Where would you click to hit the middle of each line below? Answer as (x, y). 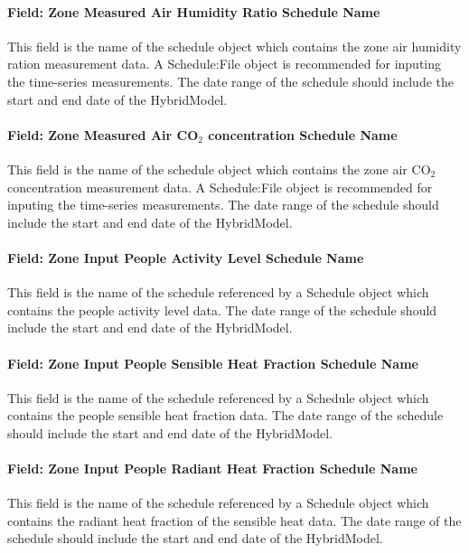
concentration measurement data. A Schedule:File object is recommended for (220, 187)
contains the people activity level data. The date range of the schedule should (222, 309)
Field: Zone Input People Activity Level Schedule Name (186, 257)
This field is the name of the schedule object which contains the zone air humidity (234, 46)
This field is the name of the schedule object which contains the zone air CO (219, 169)
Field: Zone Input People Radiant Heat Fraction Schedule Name (212, 469)
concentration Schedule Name (303, 134)
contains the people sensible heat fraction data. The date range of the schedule (225, 415)
